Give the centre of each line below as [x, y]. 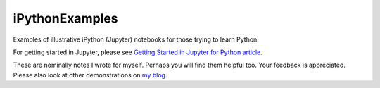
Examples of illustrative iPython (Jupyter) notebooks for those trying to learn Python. [136, 39]
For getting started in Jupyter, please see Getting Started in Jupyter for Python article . [138, 52]
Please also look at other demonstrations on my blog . [90, 75]
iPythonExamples [66, 18]
